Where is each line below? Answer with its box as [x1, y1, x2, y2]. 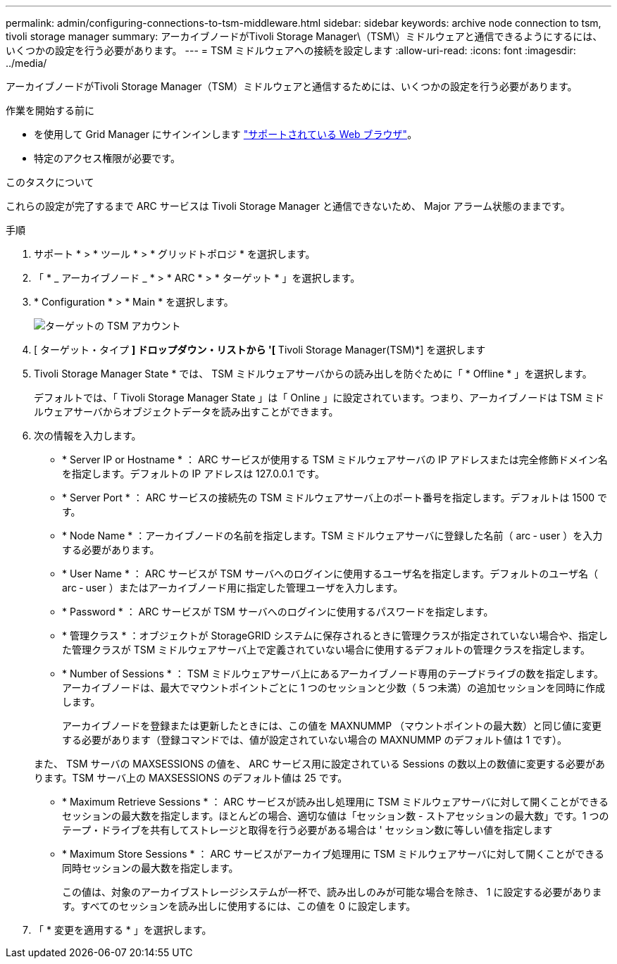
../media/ [6, 57, 47, 69]
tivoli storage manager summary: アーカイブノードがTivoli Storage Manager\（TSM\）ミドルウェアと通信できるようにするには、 [6, 30, 603, 42]
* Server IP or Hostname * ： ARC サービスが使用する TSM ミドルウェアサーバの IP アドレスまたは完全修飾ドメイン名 [62, 453, 608, 465]
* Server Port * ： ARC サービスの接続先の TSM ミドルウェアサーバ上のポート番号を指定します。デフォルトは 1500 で [62, 492, 608, 503]
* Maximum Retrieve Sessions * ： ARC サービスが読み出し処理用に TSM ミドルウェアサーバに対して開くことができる [62, 796, 609, 808]
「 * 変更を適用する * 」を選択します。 [34, 924, 212, 936]
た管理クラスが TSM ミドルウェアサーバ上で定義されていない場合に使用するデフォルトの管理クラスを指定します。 [62, 644, 591, 656]
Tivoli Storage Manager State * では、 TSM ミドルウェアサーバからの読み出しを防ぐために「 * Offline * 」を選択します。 [34, 368, 592, 380]
